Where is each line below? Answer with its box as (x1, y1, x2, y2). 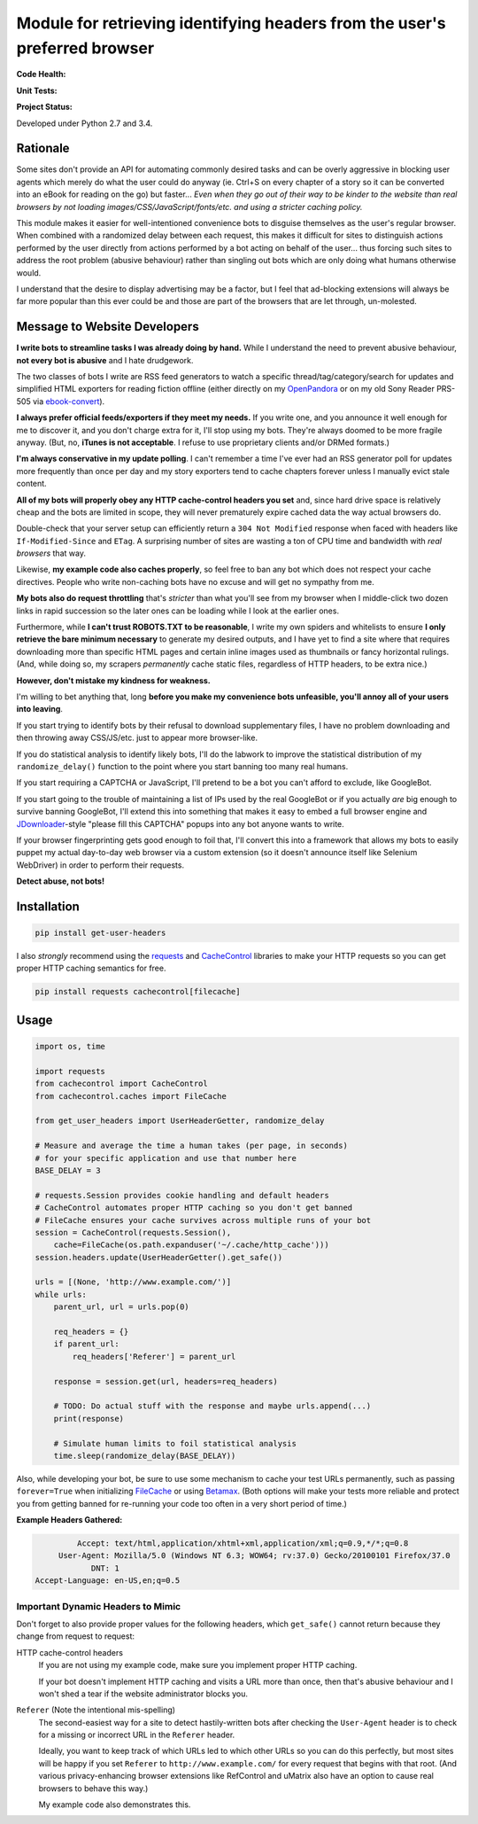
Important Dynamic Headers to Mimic (16, 1600, 181, 1612)
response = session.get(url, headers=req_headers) (53, 1376, 278, 1386)
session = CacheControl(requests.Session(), (35, 1228, 232, 1237)
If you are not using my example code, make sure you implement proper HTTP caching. (38, 1660, 358, 1671)
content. (16, 479, 48, 489)
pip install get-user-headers (35, 928, 166, 939)
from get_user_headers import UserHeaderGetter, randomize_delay (35, 1116, 325, 1126)
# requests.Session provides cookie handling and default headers (35, 1190, 329, 1200)
